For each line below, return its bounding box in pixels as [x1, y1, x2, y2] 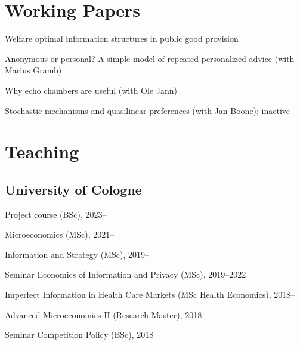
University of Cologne [5, 180, 142, 198]
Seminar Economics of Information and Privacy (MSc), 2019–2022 [5, 268, 246, 281]
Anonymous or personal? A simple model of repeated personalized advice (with [5, 52, 295, 64]
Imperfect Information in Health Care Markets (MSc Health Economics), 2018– [5, 288, 295, 301]
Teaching [5, 139, 79, 164]
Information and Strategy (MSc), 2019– [5, 248, 150, 260]
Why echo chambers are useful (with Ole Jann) [5, 84, 177, 96]
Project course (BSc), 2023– [5, 208, 107, 220]
